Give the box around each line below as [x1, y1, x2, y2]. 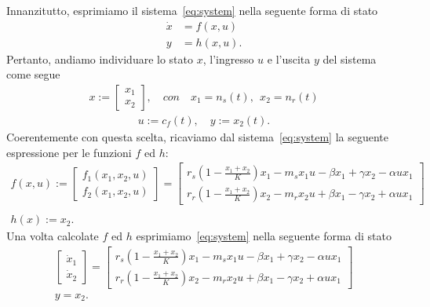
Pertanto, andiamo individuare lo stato [6, 50, 193, 67]
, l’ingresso [202, 50, 254, 67]
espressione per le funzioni [6, 144, 132, 160]
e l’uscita [267, 50, 311, 67]
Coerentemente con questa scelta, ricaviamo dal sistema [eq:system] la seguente [6, 128, 389, 144]
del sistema [322, 50, 377, 67]
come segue [6, 66, 60, 82]
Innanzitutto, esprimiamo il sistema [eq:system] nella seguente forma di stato [6, 2, 378, 18]
